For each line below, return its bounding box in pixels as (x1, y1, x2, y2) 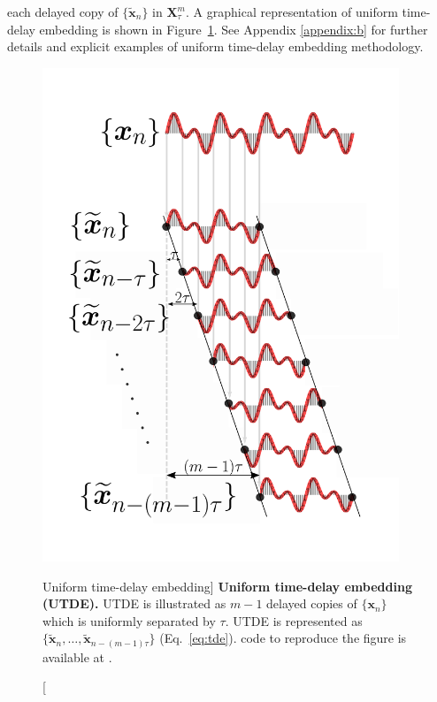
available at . (42, 647, 112, 666)
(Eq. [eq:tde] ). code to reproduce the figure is (159, 629, 407, 647)
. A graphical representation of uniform (186, 3, 398, 20)
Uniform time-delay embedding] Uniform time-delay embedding (42, 576, 412, 595)
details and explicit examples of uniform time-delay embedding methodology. (7, 37, 424, 56)
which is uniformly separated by (42, 611, 216, 630)
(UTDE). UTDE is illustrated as (42, 594, 226, 613)
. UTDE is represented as (225, 611, 363, 630)
